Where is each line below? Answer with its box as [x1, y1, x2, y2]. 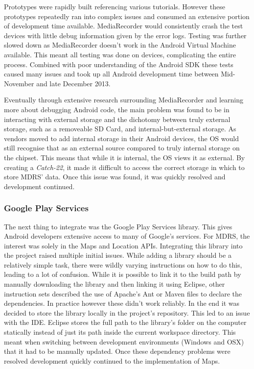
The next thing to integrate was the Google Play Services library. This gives [4, 221, 232, 231]
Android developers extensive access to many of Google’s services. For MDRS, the [4, 231, 250, 241]
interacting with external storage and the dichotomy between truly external [4, 114, 231, 124]
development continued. [4, 181, 75, 191]
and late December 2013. [36, 78, 111, 88]
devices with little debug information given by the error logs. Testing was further [4, 30, 247, 40]
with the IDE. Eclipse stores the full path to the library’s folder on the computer [4, 317, 247, 327]
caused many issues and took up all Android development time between [4, 69, 219, 79]
